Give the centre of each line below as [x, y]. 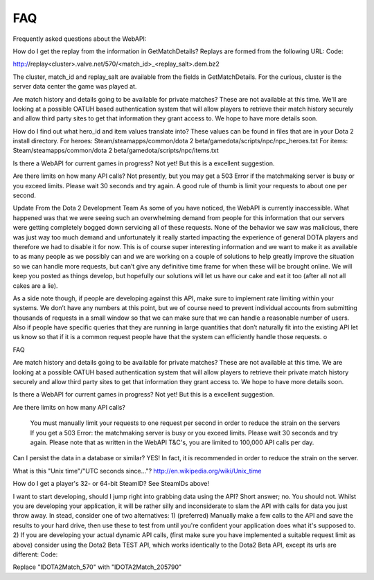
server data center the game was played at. [75, 87]
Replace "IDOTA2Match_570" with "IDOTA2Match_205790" [97, 567]
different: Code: [35, 554]
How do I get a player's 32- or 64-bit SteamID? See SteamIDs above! [111, 484]
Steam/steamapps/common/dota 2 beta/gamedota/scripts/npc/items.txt [116, 151]
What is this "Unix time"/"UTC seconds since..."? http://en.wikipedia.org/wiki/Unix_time [137, 471]
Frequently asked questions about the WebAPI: [80, 39]
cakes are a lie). [35, 286]
